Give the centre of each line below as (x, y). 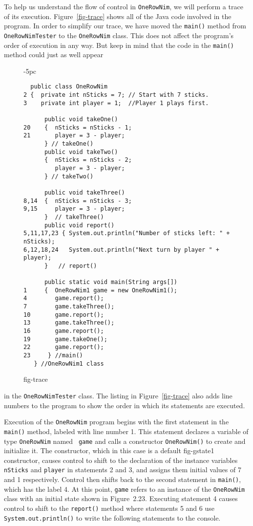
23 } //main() (53, 356)
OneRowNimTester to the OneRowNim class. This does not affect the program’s (119, 35)
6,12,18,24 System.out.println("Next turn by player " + (121, 250)
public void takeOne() (81, 120)
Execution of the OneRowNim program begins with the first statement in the (116, 422)
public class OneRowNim (69, 87)
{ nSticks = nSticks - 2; (88, 160)
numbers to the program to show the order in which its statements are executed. (125, 405)
